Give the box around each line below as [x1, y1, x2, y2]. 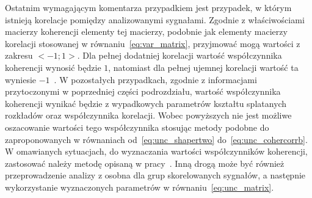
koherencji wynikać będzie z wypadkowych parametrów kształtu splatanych [5, 97, 287, 109]
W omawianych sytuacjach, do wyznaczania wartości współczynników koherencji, [5, 145, 308, 158]
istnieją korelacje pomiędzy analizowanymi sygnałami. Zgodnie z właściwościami [5, 13, 305, 26]
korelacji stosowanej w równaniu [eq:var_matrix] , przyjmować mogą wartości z [5, 37, 300, 50]
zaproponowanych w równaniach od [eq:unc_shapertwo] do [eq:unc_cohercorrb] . [5, 133, 308, 145]
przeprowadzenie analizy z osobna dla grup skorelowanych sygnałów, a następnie [5, 169, 306, 182]
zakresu [5, 49, 33, 62]
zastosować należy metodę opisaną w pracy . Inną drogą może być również [5, 156, 285, 169]
